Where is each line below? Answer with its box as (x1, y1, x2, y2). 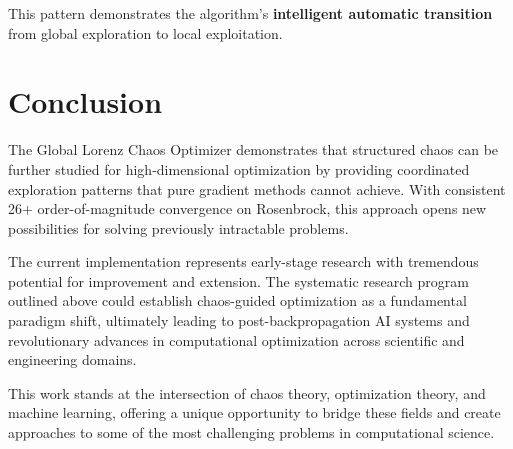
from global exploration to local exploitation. (8, 22, 283, 43)
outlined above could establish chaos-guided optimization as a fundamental (8, 290, 467, 311)
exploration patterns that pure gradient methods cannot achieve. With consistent (8, 178, 506, 199)
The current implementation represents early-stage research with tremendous (8, 251, 479, 272)
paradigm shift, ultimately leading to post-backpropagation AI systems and (8, 310, 470, 331)
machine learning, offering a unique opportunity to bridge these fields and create (8, 402, 501, 423)
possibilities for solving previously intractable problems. (8, 217, 349, 238)
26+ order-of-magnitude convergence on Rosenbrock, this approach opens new (8, 198, 487, 219)
